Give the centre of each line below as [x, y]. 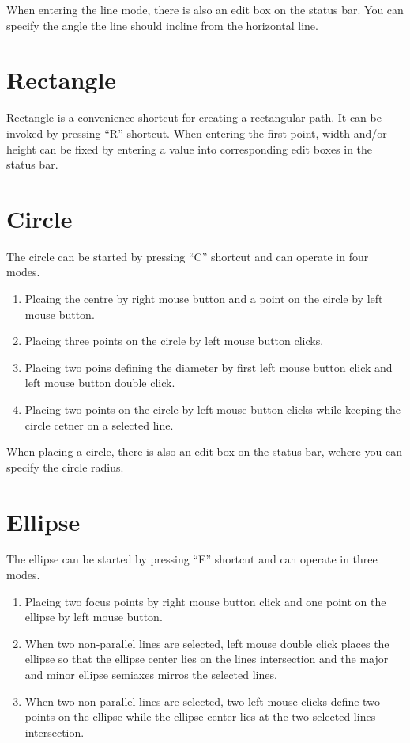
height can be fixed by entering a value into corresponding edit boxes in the [190, 148]
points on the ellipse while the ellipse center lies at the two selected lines [200, 716]
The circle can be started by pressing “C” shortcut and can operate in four [188, 256]
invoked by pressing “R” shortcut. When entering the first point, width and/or [197, 133]
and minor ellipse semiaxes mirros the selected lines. [151, 675]
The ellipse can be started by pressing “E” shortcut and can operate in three [192, 559]
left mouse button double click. [100, 383]
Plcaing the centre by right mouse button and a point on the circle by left [204, 298]
